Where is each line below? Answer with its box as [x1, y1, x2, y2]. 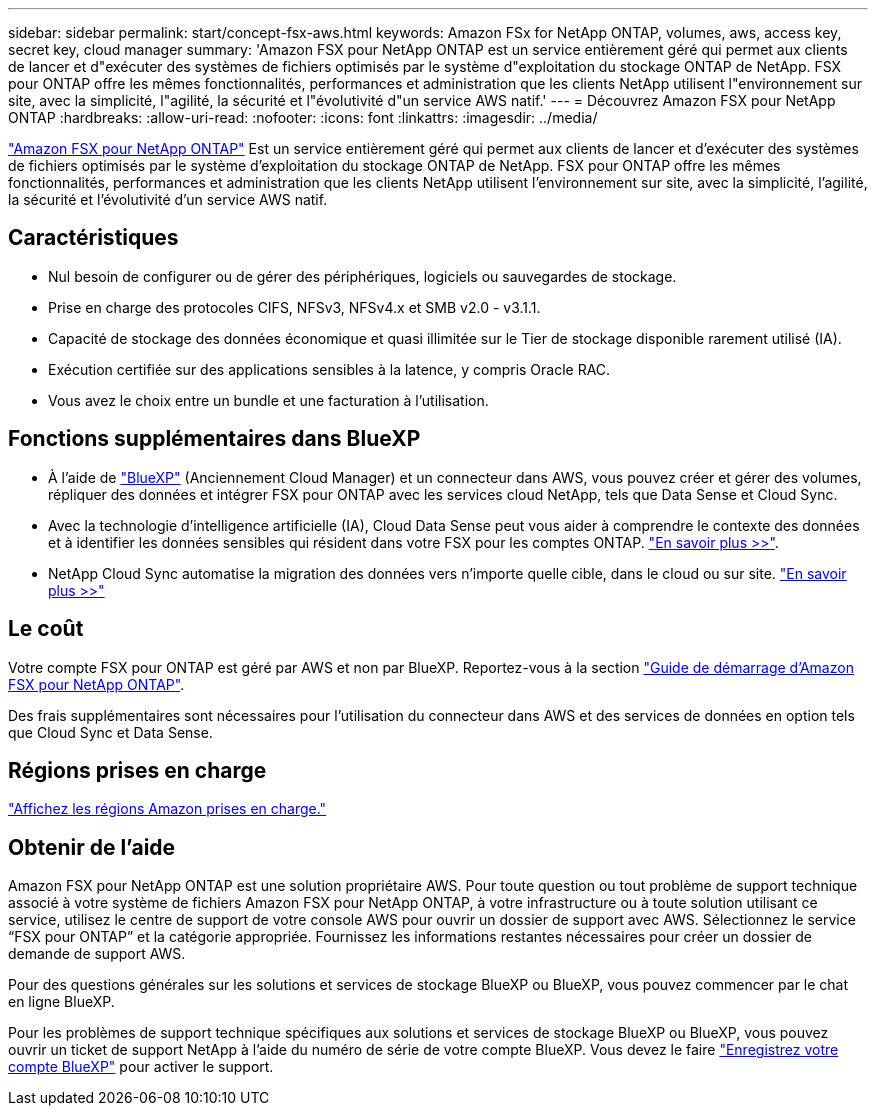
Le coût [8, 616, 84, 642]
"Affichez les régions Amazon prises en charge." [8, 800, 327, 818]
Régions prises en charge [8, 757, 267, 783]
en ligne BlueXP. [8, 993, 115, 1011]
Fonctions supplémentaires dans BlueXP [8, 426, 421, 452]
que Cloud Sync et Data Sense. [8, 723, 213, 741]
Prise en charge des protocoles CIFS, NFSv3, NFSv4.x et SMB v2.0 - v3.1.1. [48, 298, 541, 316]
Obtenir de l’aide [8, 834, 176, 860]
